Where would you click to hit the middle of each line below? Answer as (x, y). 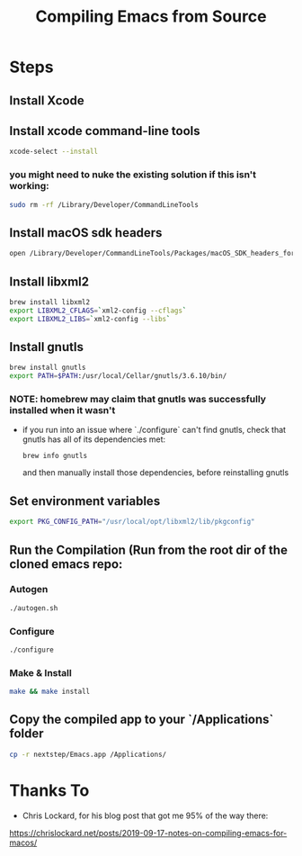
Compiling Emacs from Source (151, 17)
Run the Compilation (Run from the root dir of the (148, 550)
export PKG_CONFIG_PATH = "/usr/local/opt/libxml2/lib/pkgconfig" (132, 522)
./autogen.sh (34, 608)
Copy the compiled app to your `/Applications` (142, 720)
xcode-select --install (54, 152)
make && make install (50, 692)
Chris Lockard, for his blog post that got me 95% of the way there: (145, 815)
